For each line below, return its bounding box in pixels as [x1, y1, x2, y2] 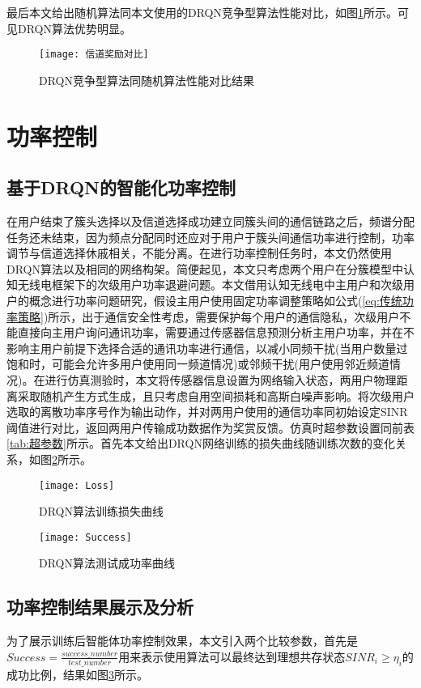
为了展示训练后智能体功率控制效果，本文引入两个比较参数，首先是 [6, 632, 358, 649]
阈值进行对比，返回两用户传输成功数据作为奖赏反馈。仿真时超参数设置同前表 [6, 418, 415, 435]
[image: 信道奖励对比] [39, 49, 149, 61]
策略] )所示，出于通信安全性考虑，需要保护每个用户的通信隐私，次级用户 [17, 308, 400, 325]
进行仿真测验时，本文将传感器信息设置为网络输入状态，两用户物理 [45, 371, 397, 388]
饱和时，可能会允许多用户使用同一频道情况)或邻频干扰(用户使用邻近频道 [6, 355, 389, 372]
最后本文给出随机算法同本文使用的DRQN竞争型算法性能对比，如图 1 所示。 [6, 4, 398, 20]
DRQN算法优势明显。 [17, 19, 131, 36]
